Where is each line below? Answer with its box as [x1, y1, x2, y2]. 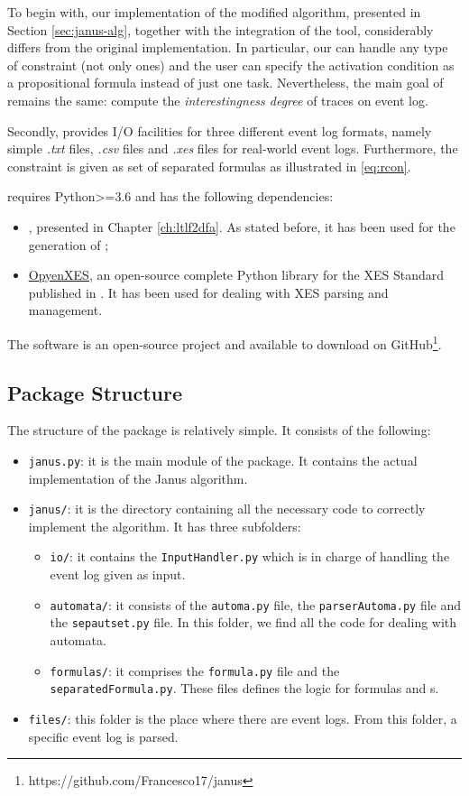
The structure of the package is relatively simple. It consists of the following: [7, 421, 431, 440]
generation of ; [28, 235, 109, 254]
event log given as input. [50, 565, 186, 584]
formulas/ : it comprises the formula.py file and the [50, 661, 340, 680]
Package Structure [7, 378, 183, 406]
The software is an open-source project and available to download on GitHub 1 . [7, 331, 442, 353]
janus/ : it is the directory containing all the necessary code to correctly [28, 499, 426, 518]
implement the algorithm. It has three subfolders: [28, 516, 301, 535]
